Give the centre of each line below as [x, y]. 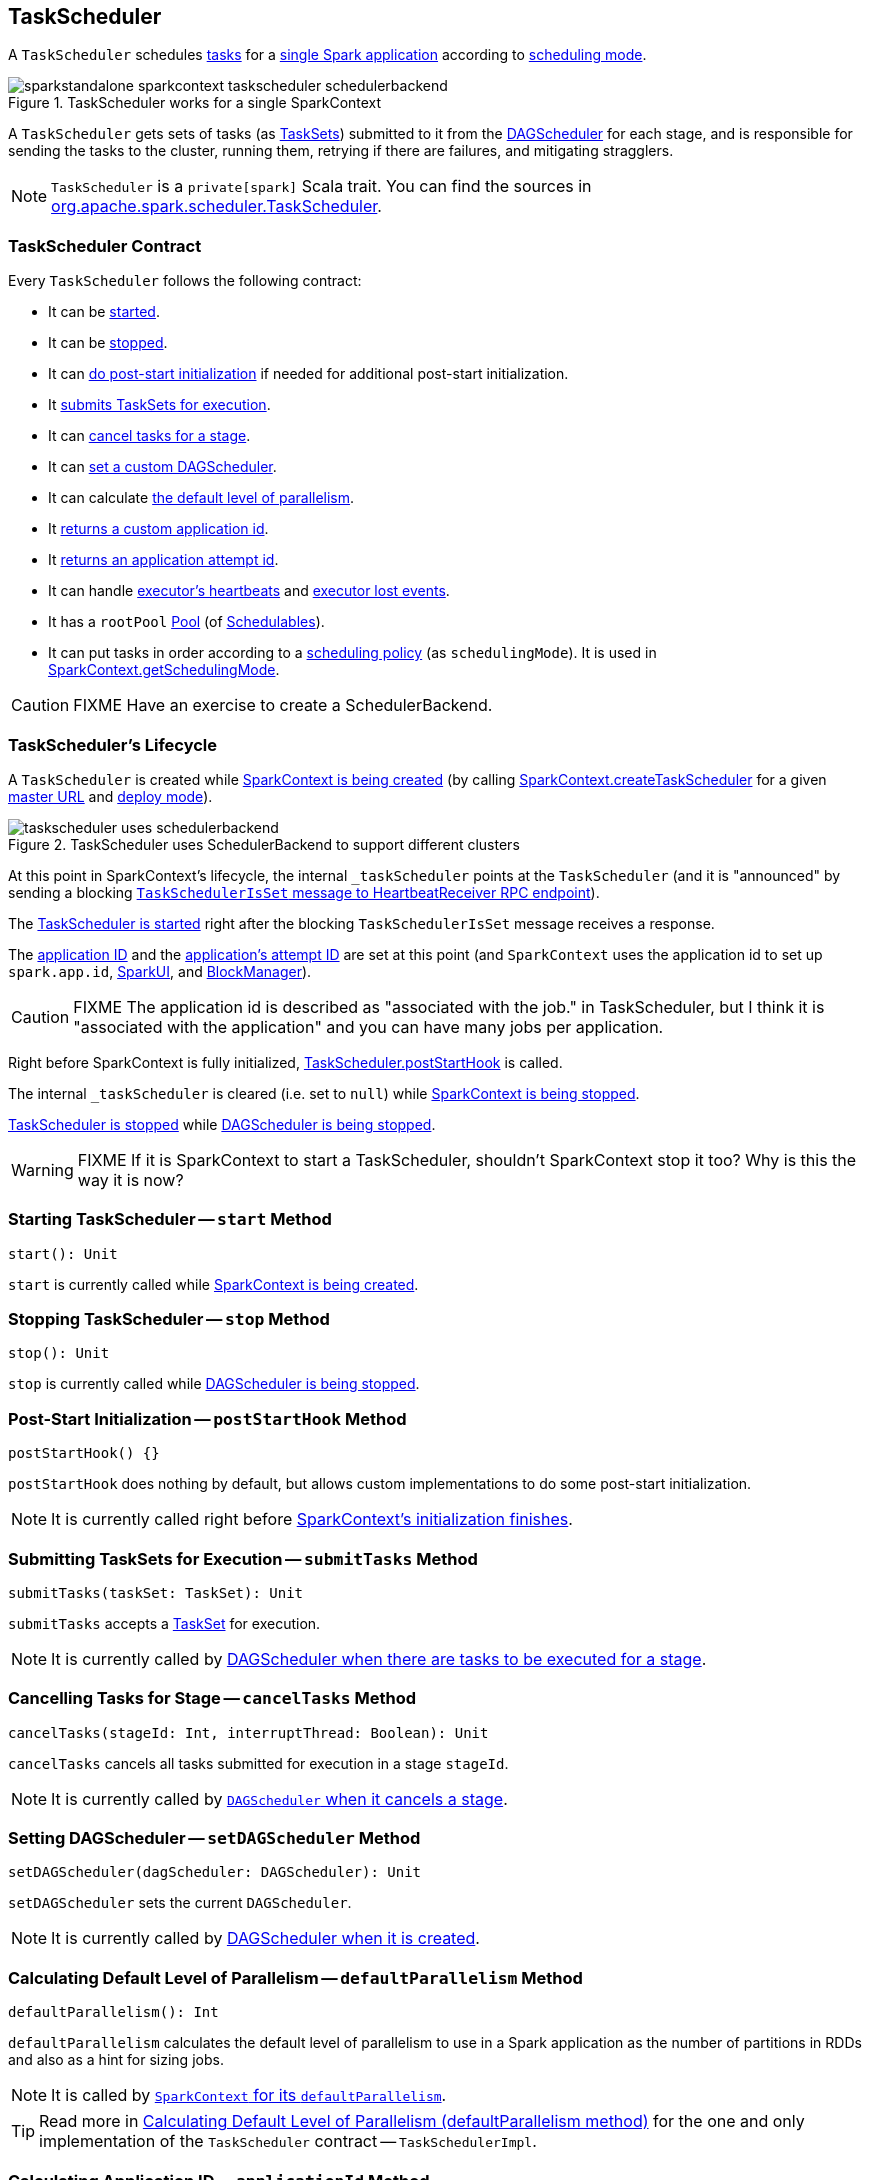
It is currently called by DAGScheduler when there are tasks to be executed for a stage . [379, 1658]
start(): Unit [63, 1253]
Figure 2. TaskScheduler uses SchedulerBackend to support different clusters [264, 844]
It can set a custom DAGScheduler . [162, 467]
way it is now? [130, 1179]
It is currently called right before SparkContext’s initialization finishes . [312, 1519]
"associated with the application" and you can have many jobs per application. [368, 1026]
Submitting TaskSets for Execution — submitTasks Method [243, 1558]
